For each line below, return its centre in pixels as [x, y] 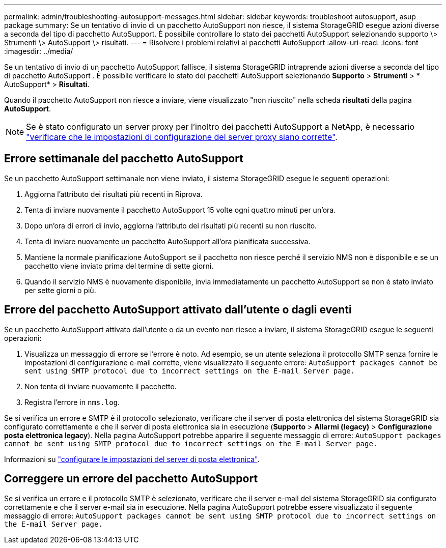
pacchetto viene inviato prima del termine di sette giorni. [119, 266]
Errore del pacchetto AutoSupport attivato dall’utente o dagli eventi [178, 310]
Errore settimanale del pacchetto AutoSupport [124, 159]
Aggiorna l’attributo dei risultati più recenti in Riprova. [114, 194]
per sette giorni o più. [60, 290]
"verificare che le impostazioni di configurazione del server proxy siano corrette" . [182, 137]
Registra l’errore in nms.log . [72, 402]
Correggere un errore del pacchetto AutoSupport [131, 479]
